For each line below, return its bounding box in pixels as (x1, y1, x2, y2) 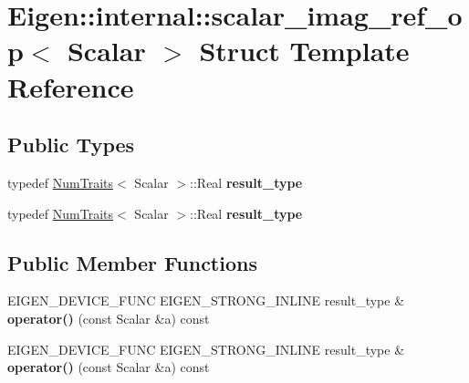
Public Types (7, 130, 135, 159)
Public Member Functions (7, 248, 257, 276)
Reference (7, 67, 134, 105)
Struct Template (199, 32, 410, 69)
